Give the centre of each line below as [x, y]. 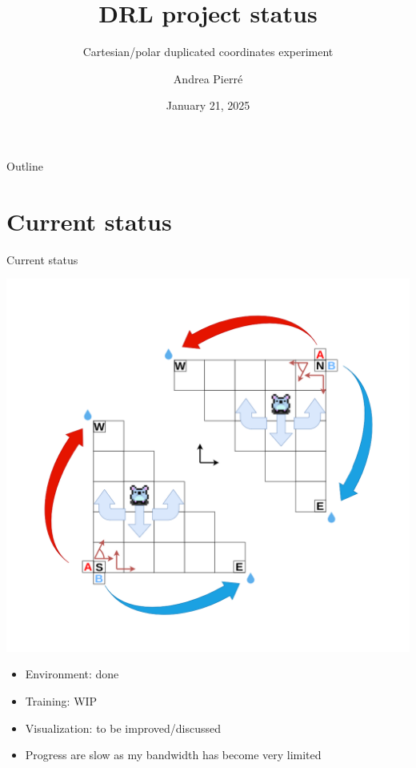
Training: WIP [61, 701]
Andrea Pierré [208, 78]
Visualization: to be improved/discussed [123, 728]
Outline [25, 165]
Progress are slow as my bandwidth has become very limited [173, 755]
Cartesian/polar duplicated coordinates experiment [208, 52]
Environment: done [72, 674]
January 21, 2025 [208, 105]
